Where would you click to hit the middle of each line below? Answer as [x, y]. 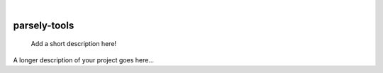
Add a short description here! [74, 44]
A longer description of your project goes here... [83, 60]
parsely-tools [44, 25]
